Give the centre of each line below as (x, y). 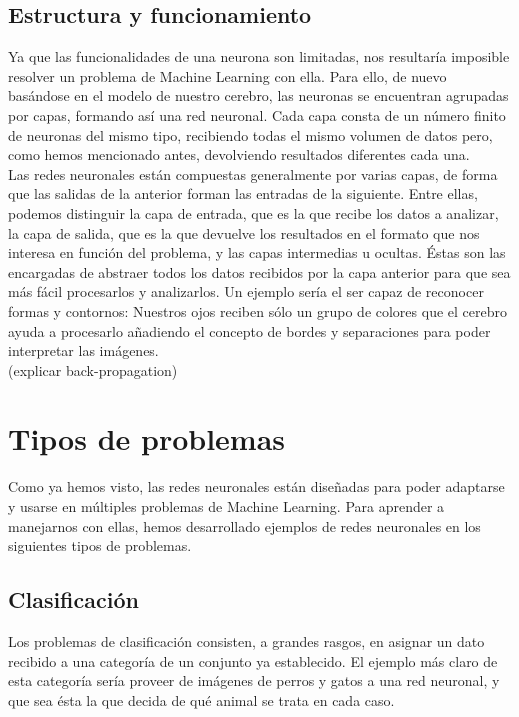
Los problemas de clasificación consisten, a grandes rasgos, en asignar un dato (246, 641)
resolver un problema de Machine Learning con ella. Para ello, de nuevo (227, 75)
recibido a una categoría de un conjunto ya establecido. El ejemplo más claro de (253, 660)
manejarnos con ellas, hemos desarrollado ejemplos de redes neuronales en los (244, 525)
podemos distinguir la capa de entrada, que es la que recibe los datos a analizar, (253, 212)
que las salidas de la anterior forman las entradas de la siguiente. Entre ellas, (243, 193)
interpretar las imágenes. (83, 350)
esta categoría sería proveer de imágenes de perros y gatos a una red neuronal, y (254, 680)
